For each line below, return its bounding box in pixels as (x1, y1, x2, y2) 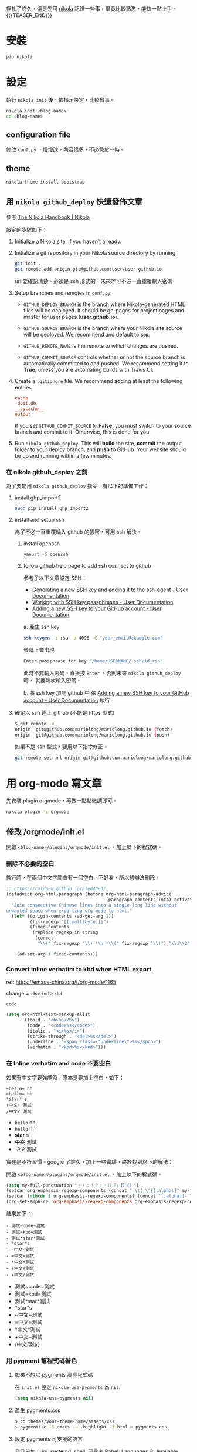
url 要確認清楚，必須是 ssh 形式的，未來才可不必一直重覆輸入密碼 (14, 277, 173, 284)
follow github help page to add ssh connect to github (23, 562, 151, 570)
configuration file (6, 129, 72, 139)
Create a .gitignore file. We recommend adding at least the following (14, 377, 183, 384)
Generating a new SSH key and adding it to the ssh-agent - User (32, 586, 188, 593)
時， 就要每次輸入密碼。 (23, 677, 82, 684)
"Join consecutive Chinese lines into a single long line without (11, 902, 177, 908)
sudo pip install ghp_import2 (14, 505, 89, 512)
